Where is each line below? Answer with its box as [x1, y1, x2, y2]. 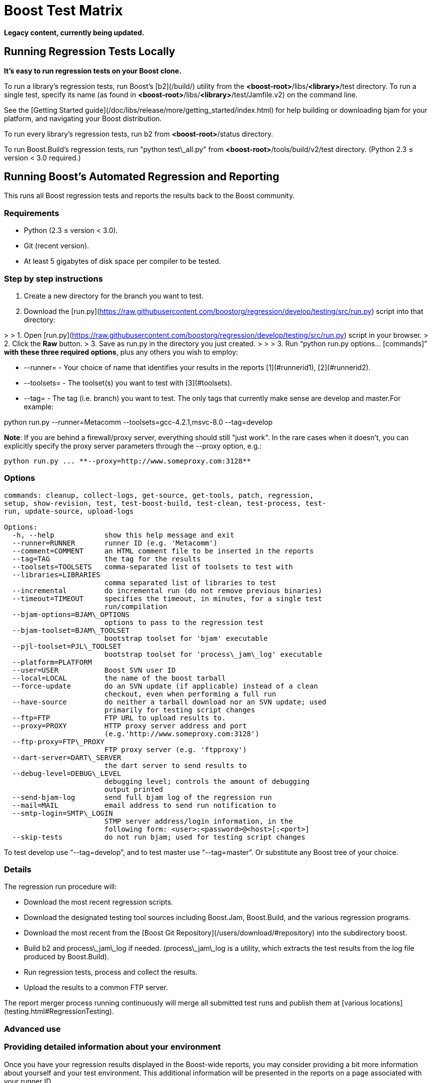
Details [4, 864, 32, 875]
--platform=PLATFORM [12, 658, 92, 666]
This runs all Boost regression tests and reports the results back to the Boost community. [4, 191, 295, 200]
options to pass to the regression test [104, 618, 264, 626]
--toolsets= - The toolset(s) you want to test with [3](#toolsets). [24, 378, 232, 387]
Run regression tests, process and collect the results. [24, 968, 198, 977]
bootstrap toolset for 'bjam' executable [104, 634, 268, 642]
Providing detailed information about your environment [4, 1042, 221, 1052]
